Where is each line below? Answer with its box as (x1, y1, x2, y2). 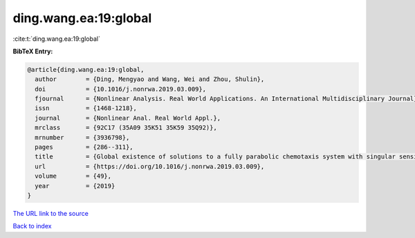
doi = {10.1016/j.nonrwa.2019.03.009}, (35, 85, 207, 93)
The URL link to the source (12, 209, 89, 217)
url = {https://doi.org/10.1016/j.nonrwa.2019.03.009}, (35, 163, 265, 170)
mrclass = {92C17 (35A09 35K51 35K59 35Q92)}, (35, 124, 217, 131)
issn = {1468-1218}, (35, 104, 138, 112)
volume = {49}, (35, 172, 112, 180)
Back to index (12, 222, 52, 230)
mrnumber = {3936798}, (35, 134, 130, 141)
